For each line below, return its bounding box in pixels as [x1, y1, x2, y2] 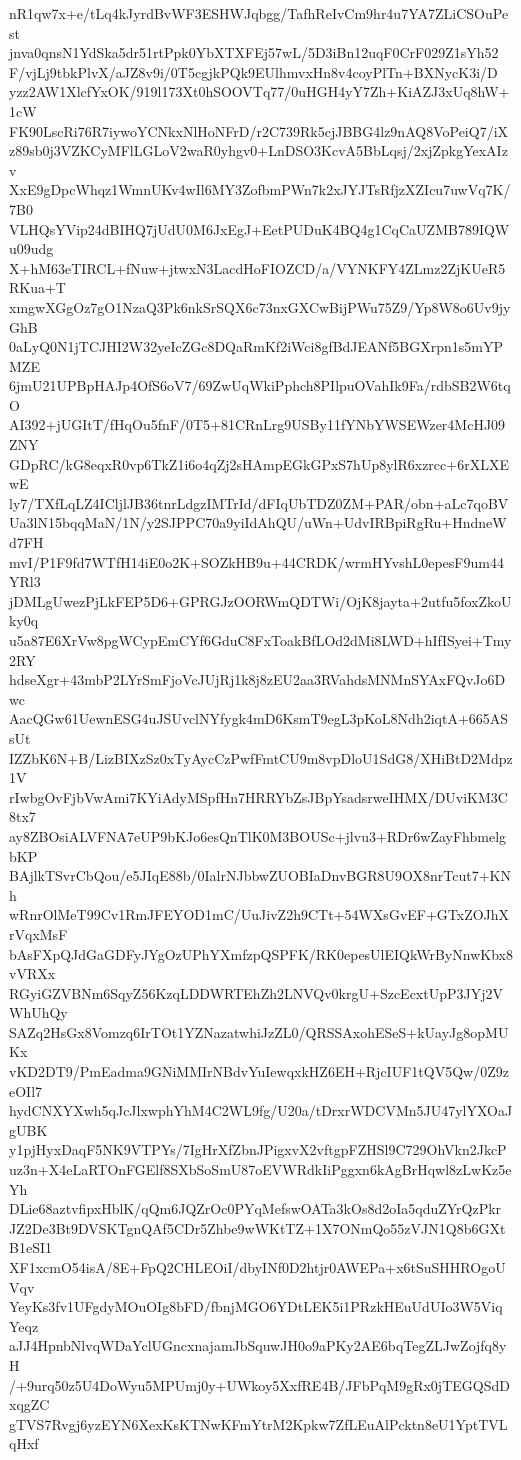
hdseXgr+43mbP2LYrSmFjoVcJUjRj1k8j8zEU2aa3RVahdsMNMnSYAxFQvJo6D [9, 669, 506, 690]
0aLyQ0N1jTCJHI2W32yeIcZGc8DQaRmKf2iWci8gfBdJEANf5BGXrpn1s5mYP [9, 336, 504, 357]
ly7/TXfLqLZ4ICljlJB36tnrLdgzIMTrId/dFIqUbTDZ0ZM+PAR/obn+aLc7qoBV [9, 492, 509, 513]
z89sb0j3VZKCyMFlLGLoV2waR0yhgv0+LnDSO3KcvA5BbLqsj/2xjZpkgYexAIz [9, 140, 508, 161]
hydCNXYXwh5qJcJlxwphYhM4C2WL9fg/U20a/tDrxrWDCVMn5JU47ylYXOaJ [9, 1100, 513, 1121]
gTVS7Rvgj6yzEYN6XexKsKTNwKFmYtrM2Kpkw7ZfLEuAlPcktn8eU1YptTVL [9, 1413, 508, 1434]
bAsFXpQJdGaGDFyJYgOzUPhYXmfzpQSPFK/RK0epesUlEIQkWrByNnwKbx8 [9, 943, 513, 964]
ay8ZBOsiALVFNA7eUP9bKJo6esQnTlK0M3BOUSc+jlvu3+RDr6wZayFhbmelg [9, 825, 507, 846]
